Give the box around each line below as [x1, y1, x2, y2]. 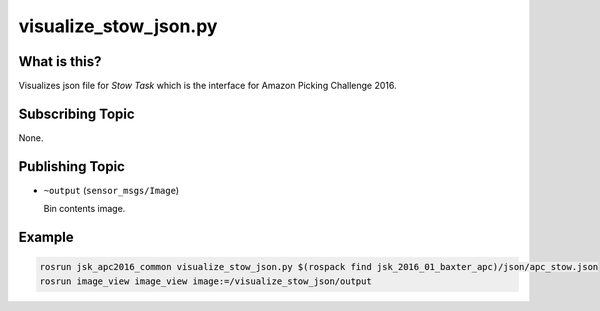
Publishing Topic [18, 158, 125, 175]
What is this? [18, 53, 102, 70]
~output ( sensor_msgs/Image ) [43, 184, 180, 196]
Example [18, 229, 74, 246]
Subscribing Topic [18, 105, 135, 122]
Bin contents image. [43, 203, 126, 215]
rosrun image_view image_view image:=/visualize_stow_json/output [39, 275, 372, 287]
